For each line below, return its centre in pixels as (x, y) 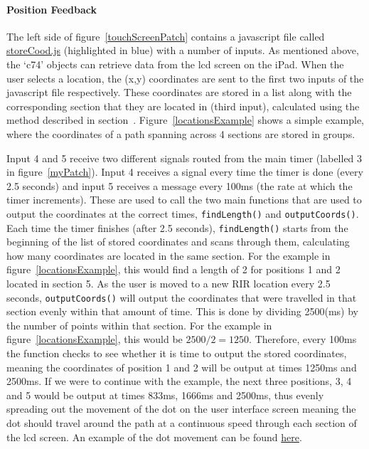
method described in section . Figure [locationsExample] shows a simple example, (185, 120)
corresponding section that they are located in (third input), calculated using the (183, 106)
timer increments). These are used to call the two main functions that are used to (184, 200)
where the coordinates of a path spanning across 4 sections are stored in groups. (181, 133)
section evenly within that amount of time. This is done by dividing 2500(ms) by (182, 311)
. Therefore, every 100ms (303, 339)
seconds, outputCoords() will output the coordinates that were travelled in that (182, 297)
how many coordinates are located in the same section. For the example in (169, 255)
